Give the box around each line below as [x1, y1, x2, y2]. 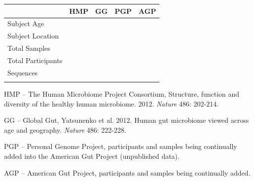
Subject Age [7, 18, 44, 29]
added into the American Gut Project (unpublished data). [4, 151, 180, 161]
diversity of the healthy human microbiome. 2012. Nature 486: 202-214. [4, 98, 219, 109]
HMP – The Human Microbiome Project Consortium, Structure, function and [4, 89, 240, 99]
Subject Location [7, 31, 59, 41]
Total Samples [7, 43, 50, 53]
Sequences [7, 67, 38, 77]
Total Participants [7, 55, 63, 65]
